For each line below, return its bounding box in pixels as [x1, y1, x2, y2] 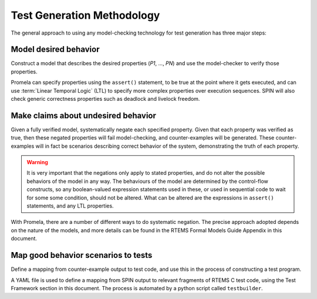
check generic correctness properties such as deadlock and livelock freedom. [11, 96, 200, 103]
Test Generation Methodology [11, 9, 160, 22]
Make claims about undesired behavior [11, 110, 157, 120]
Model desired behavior [11, 45, 100, 55]
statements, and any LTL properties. [26, 202, 114, 209]
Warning [26, 159, 48, 166]
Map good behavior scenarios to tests [11, 250, 153, 260]
